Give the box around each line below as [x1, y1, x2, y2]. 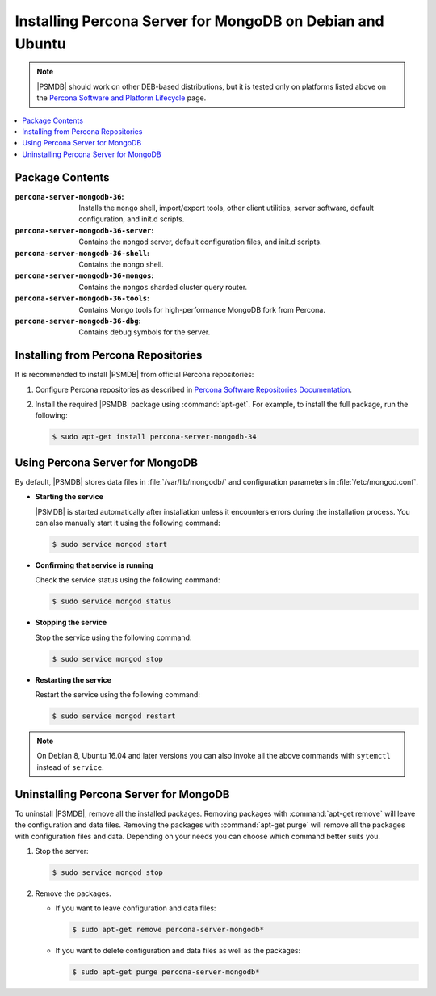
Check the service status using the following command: [35, 575, 220, 585]
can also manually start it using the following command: [35, 518, 221, 528]
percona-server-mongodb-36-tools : [15, 293, 149, 303]
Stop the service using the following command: [35, 632, 192, 642]
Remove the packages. [35, 889, 112, 898]
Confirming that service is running [35, 560, 153, 569]
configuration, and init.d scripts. [78, 214, 185, 224]
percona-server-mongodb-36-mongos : [15, 271, 154, 280]
